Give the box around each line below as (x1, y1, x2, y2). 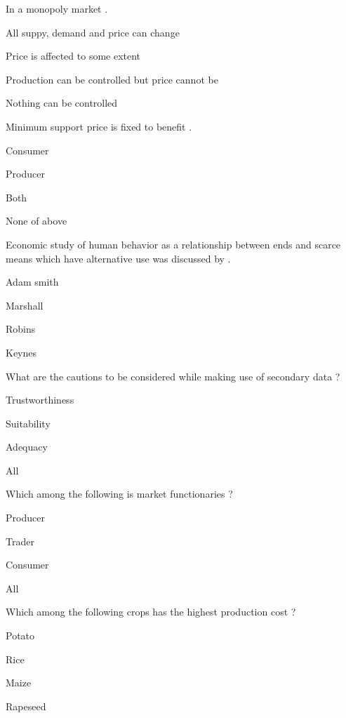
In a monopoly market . (6, 1, 108, 15)
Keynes (6, 345, 37, 359)
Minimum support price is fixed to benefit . (6, 119, 192, 133)
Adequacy (6, 439, 48, 454)
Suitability (6, 415, 51, 430)
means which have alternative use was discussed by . (6, 251, 231, 265)
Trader (6, 533, 34, 548)
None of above (6, 213, 67, 228)
